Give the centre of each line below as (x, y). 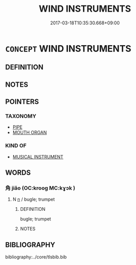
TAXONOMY (21, 116)
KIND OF (16, 146)
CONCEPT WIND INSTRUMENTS (68, 48)
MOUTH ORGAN (30, 133)
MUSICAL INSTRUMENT (38, 157)
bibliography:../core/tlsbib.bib (36, 257)
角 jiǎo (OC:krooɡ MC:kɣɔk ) (40, 188)
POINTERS (22, 102)
